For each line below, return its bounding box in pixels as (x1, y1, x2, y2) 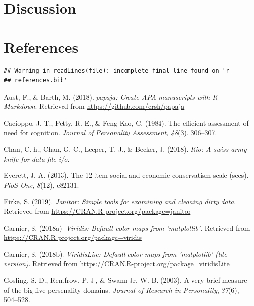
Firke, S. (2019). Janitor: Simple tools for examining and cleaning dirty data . (4, 196, 236, 206)
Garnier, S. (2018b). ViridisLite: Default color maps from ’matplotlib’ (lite (4, 248, 227, 259)
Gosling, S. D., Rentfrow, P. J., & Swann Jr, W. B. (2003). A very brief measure (4, 275, 247, 285)
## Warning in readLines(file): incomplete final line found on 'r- (4, 67, 233, 74)
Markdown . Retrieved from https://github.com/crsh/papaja (4, 101, 185, 111)
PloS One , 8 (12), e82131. (4, 179, 79, 190)
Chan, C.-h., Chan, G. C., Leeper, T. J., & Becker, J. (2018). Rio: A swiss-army (4, 144, 247, 154)
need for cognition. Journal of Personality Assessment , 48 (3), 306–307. (4, 127, 217, 137)
